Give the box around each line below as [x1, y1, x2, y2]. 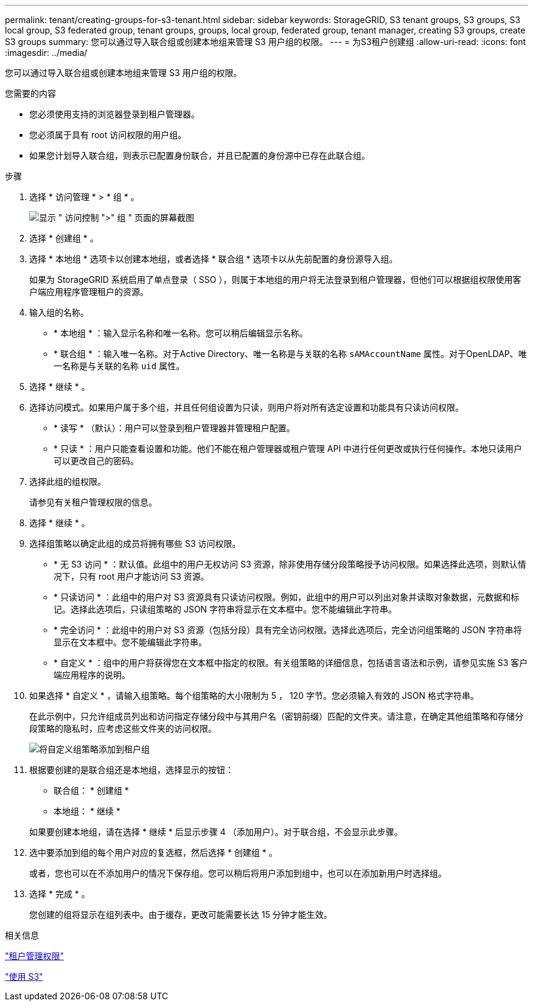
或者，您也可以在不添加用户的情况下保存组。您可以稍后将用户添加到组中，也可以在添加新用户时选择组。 [29, 868, 447, 878]
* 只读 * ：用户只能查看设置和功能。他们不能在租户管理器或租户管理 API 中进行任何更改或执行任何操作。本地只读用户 [54, 443, 523, 454]
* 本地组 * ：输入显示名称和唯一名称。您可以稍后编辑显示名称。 [54, 328, 308, 338]
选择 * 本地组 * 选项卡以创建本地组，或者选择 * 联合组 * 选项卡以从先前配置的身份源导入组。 [29, 254, 398, 264]
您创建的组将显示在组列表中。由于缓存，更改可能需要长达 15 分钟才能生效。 [29, 909, 332, 920]
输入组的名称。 [29, 307, 89, 317]
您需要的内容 [5, 88, 56, 99]
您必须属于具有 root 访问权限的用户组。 [29, 130, 187, 140]
